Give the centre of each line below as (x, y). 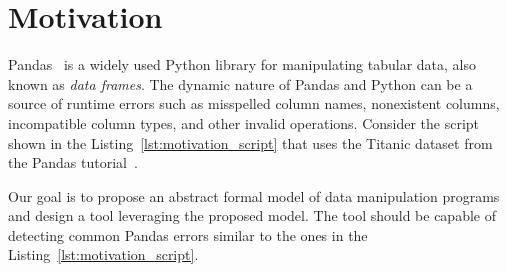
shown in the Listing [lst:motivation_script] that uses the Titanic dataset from (250, 142)
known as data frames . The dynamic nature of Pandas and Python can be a (240, 83)
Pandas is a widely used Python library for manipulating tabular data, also (242, 64)
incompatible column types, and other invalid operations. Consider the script (244, 122)
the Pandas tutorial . (73, 162)
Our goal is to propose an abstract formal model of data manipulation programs (254, 195)
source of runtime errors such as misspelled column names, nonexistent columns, (254, 103)
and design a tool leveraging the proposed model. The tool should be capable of (252, 215)
